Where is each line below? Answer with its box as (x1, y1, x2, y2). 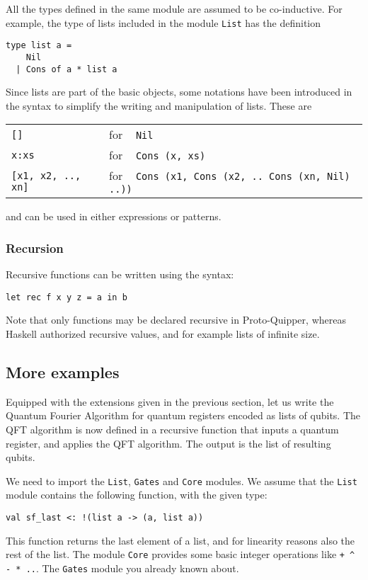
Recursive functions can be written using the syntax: (6, 267, 234, 282)
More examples (6, 361, 120, 383)
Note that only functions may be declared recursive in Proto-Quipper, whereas (6, 312, 346, 327)
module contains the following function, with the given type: (6, 487, 268, 502)
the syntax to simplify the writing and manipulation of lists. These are (6, 98, 312, 113)
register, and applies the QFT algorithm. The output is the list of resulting (6, 436, 331, 450)
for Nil (109, 126, 154, 143)
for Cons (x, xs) (109, 147, 206, 164)
